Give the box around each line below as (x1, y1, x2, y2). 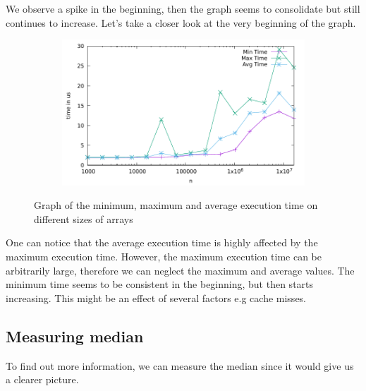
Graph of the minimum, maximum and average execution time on (34, 198, 318, 212)
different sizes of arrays (34, 211, 133, 226)
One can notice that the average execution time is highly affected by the (6, 235, 318, 250)
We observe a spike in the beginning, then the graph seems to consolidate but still (6, 1, 360, 16)
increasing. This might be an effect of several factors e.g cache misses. (6, 290, 307, 305)
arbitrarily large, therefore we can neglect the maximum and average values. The (6, 263, 355, 277)
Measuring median (6, 325, 144, 347)
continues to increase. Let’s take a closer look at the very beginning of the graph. (6, 15, 356, 30)
